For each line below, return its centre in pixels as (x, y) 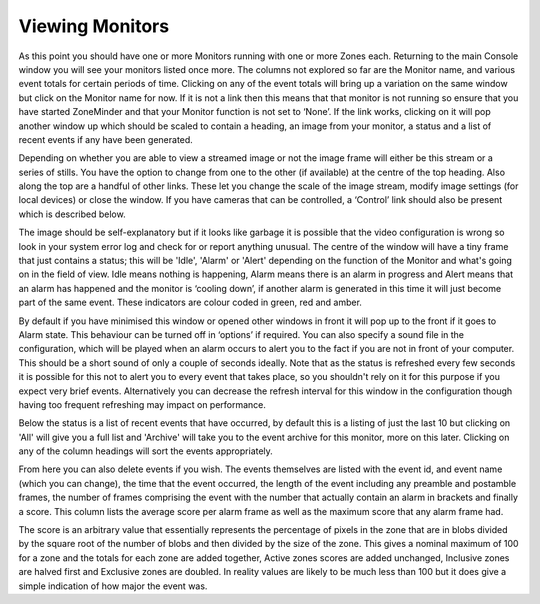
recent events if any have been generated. (106, 139)
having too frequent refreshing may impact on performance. (142, 404)
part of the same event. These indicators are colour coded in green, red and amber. (190, 302)
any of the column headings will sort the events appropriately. (146, 451)
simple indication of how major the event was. (113, 586)
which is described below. (72, 214)
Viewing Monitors (94, 26)
